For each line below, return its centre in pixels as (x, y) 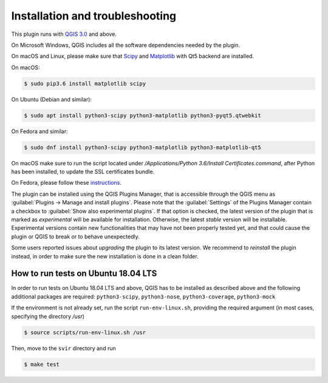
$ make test (42, 364)
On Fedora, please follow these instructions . (66, 183)
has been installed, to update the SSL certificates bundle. (83, 172)
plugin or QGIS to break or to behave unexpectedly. (75, 236)
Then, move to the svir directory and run (63, 348)
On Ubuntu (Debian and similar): (52, 99)
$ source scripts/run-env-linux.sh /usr (85, 332)
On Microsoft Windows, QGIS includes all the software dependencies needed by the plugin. (125, 45)
